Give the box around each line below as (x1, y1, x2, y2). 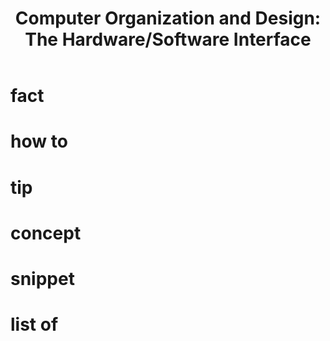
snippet (10, 267, 75, 290)
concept (10, 222, 82, 244)
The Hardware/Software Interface (24, 28, 312, 51)
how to (10, 130, 68, 153)
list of (10, 313, 59, 336)
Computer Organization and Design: (14, 7, 322, 30)
